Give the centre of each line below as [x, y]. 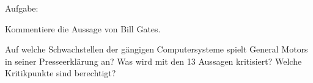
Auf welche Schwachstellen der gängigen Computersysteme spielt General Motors [156, 49]
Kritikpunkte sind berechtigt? [61, 73]
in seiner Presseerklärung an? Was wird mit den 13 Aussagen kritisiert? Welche [153, 61]
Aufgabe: [22, 8]
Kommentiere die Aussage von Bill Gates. [83, 28]
